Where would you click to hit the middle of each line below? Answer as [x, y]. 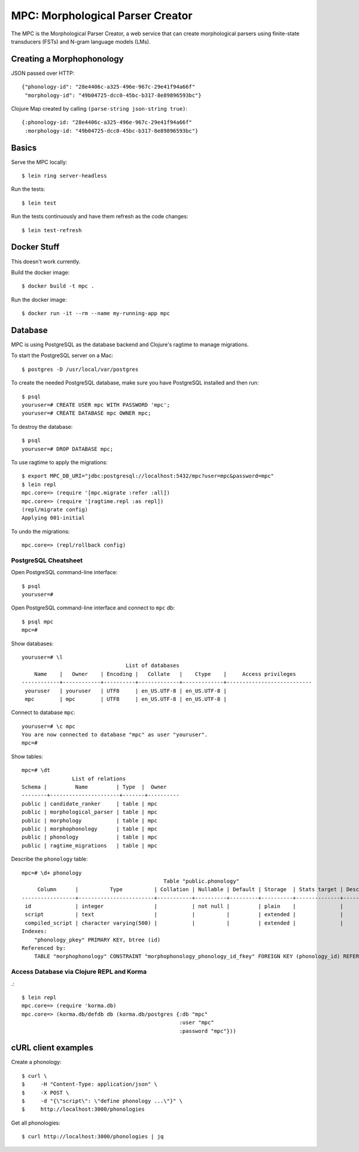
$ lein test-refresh [52, 230]
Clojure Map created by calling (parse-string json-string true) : [99, 109]
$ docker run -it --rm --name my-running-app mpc [96, 313]
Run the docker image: [39, 300]
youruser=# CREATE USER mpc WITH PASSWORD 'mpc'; [96, 405]
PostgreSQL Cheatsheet [47, 560]
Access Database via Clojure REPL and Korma [79, 972]
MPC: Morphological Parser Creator [102, 16]
